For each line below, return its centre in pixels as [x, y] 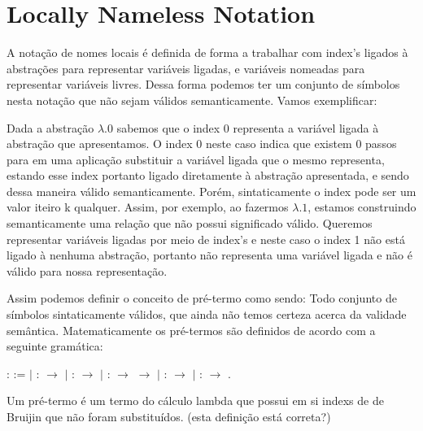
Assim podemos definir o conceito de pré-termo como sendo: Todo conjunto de [202, 298]
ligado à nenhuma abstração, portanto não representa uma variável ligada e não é [209, 255]
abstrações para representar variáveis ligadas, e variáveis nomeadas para [186, 68]
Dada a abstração [50, 127]
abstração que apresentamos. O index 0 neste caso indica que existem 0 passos [202, 144]
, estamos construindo [362, 207]
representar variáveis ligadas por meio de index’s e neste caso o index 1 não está [206, 239]
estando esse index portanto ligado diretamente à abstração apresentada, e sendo [208, 175]
